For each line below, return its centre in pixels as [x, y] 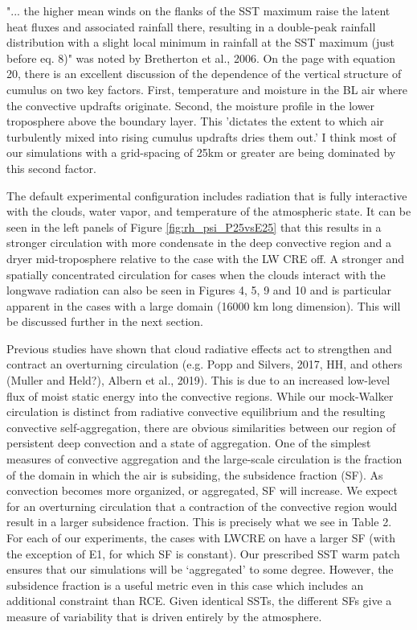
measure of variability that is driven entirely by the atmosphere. [164, 616]
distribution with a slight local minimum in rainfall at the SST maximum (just [200, 42]
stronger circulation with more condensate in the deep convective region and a [199, 243]
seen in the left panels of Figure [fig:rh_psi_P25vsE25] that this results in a [194, 226]
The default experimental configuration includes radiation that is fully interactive [207, 195]
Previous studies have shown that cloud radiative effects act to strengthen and [199, 348]
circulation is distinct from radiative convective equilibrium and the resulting [196, 412]
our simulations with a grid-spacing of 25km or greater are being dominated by [201, 152]
